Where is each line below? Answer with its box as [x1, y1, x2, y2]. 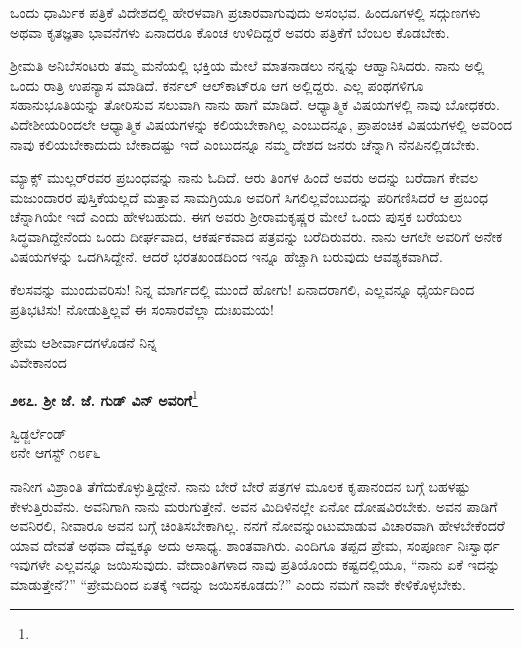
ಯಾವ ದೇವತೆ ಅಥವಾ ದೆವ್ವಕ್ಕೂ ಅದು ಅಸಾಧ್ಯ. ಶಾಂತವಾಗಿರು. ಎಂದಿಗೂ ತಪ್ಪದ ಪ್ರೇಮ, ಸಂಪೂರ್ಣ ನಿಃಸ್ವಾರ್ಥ [10, 534, 500, 555]
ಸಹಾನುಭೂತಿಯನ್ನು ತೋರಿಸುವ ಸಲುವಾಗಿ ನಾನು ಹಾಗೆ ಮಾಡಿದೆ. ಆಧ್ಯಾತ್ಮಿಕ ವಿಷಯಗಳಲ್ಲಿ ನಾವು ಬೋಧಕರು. [10, 94, 500, 115]
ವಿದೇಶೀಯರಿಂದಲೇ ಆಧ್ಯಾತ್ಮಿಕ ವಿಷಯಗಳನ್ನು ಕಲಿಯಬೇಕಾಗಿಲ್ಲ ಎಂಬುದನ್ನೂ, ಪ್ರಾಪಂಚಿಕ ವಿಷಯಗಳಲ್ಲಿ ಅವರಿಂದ [10, 113, 513, 134]
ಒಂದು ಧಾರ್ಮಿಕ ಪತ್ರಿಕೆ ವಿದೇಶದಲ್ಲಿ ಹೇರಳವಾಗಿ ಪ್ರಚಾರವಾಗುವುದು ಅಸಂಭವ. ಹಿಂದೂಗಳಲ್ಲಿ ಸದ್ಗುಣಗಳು [10, 2, 481, 22]
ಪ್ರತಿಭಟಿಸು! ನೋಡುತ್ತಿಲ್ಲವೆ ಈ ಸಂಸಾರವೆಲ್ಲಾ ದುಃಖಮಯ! [10, 298, 274, 319]
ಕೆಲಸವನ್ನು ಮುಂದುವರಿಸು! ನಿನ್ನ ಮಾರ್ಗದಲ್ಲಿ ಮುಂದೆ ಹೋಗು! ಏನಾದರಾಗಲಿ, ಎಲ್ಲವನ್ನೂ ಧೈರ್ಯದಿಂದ [10, 279, 475, 300]
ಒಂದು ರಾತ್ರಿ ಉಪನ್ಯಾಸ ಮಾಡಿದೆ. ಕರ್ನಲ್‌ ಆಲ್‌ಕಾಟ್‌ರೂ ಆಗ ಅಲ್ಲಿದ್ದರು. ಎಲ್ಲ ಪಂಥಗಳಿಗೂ [10, 74, 424, 95]
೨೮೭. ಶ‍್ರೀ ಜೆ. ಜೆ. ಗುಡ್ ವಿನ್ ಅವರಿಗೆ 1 [10, 386, 198, 410]
